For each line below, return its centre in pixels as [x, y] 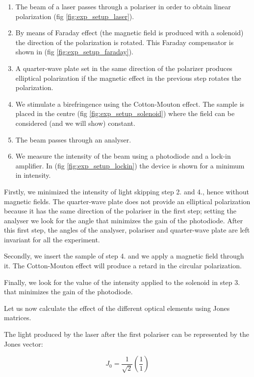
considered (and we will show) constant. [75, 123]
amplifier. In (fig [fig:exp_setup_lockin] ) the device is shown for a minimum [130, 165]
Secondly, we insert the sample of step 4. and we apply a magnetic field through [124, 256]
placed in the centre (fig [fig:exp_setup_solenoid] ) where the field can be [125, 113]
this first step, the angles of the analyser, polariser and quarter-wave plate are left [127, 230]
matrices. [18, 318]
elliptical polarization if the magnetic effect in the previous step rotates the [128, 78]
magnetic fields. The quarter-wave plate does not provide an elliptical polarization [127, 201]
